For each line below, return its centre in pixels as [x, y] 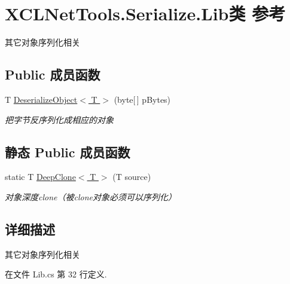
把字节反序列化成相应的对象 [59, 119]
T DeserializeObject [41, 99]
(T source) [132, 177]
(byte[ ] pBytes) [142, 99]
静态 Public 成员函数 [68, 152]
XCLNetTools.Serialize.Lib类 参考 [145, 13]
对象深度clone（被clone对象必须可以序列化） [91, 196]
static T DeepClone [40, 177]
